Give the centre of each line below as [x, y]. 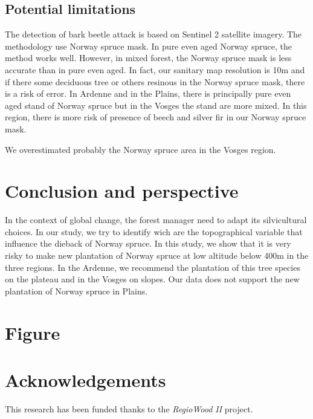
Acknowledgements [86, 379]
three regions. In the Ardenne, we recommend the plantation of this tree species [153, 267]
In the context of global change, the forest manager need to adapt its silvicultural [156, 220]
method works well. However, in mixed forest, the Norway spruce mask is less [148, 58]
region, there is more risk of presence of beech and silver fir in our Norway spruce [156, 117]
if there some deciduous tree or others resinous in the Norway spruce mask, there [155, 81]
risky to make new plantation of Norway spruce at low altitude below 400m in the [157, 255]
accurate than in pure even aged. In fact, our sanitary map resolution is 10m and [155, 69]
